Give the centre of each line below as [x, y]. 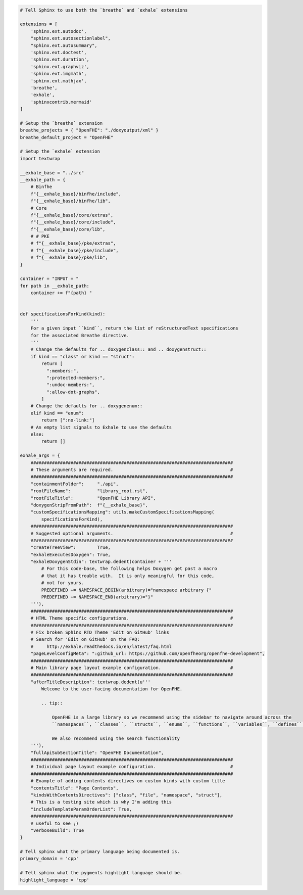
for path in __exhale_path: [55, 286]
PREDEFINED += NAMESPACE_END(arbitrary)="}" [97, 597]
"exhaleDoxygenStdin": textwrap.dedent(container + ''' [101, 562]
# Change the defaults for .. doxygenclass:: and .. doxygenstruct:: [118, 349]
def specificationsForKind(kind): [63, 314]
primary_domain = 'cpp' [49, 859]
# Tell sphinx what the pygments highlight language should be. [101, 873]
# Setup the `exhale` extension [60, 151]
